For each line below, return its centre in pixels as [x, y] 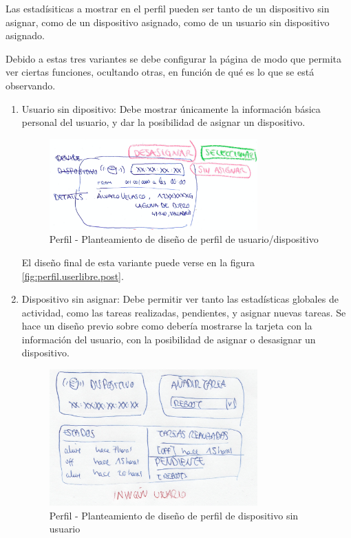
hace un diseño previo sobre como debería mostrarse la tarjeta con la [167, 326]
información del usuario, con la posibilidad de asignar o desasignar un [169, 339]
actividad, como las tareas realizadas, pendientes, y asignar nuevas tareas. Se [184, 312]
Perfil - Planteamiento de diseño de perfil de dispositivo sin [174, 515]
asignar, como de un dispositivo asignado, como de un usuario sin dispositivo [168, 22]
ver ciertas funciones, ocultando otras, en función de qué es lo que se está [160, 72]
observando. [31, 85]
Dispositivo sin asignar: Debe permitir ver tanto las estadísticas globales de [180, 299]
